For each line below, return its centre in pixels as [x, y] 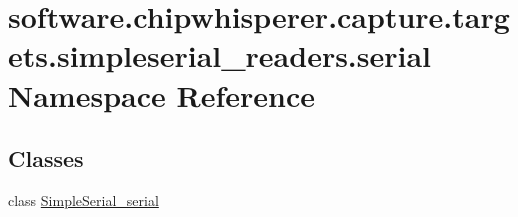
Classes [46, 158]
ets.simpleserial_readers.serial [220, 55]
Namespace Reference [161, 94]
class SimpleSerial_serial [83, 199]
